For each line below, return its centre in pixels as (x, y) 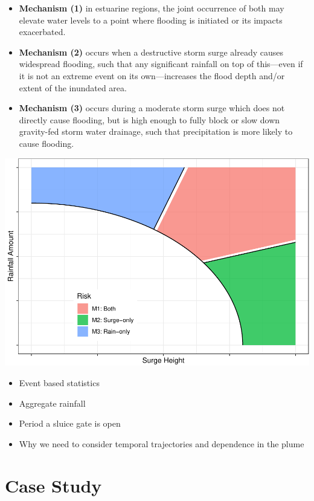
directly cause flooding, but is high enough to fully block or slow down (149, 119)
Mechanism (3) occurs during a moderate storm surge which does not (152, 108)
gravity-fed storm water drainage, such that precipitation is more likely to (156, 131)
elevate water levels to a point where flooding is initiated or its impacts (151, 20)
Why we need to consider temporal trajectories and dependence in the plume (162, 443)
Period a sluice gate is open (70, 423)
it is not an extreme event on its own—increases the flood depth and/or (152, 75)
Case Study (53, 485)
